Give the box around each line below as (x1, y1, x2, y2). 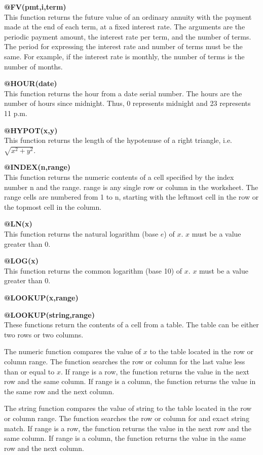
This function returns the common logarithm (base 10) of (4, 265, 182, 276)
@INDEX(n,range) (4, 162, 71, 172)
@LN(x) (4, 218, 32, 229)
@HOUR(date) (4, 78, 57, 89)
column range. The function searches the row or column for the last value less (4, 356, 245, 366)
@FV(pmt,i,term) (4, 2, 66, 12)
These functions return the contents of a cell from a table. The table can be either (4, 319, 259, 330)
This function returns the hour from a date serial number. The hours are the (4, 88, 242, 98)
